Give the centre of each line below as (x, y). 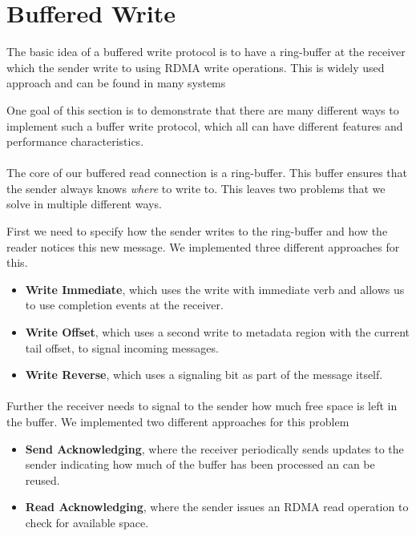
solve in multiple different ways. (84, 204)
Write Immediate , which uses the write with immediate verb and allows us (215, 289)
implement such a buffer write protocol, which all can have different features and (205, 125)
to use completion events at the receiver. (124, 305)
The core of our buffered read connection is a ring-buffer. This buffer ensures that (207, 173)
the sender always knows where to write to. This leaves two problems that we (196, 188)
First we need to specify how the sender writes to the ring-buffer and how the (197, 231)
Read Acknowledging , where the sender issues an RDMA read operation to (217, 507)
